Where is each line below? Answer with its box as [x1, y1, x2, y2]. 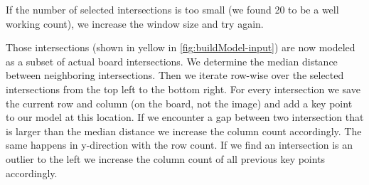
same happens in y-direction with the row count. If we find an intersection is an [6, 137, 353, 152]
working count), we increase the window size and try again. [6, 16, 264, 31]
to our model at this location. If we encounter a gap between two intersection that [6, 110, 364, 125]
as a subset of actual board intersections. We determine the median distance [6, 53, 338, 68]
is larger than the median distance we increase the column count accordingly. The [6, 123, 362, 138]
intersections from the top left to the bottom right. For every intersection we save [6, 81, 360, 96]
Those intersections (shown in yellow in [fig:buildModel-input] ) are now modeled [6, 40, 355, 55]
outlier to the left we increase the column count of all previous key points [6, 151, 326, 166]
